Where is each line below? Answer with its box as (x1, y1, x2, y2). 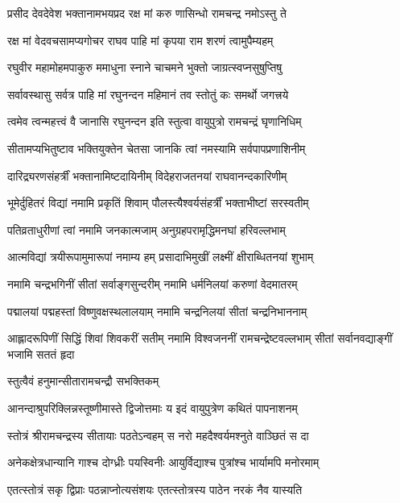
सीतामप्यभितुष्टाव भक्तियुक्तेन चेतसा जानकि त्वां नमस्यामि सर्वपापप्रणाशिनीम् (7, 139, 306, 156)
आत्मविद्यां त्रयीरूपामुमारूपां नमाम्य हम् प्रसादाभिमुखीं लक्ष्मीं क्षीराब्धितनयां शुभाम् (7, 248, 314, 265)
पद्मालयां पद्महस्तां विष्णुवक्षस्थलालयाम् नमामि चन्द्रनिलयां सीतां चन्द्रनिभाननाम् (7, 302, 307, 319)
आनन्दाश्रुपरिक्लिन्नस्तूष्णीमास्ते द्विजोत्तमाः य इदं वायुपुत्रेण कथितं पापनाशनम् (7, 399, 298, 416)
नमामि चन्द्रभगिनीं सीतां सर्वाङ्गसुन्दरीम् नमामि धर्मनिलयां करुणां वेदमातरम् (7, 275, 298, 292)
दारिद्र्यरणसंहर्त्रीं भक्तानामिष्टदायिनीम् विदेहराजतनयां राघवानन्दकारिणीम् (7, 167, 287, 184)
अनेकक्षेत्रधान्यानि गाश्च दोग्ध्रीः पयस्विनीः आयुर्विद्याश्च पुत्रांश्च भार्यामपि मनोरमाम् (7, 454, 320, 471)
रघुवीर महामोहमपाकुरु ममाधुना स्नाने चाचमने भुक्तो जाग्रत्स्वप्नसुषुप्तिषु (7, 59, 282, 76)
